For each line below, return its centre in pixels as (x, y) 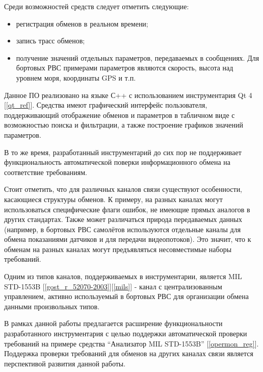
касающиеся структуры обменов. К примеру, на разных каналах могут (113, 199)
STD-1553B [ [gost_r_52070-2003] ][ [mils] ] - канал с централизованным (113, 286)
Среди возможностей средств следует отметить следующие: (97, 6)
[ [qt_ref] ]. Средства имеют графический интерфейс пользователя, (106, 105)
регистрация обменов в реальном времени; (82, 23)
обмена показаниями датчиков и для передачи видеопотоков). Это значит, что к (128, 239)
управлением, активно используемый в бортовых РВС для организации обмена (126, 296)
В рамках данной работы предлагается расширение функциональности (113, 323)
